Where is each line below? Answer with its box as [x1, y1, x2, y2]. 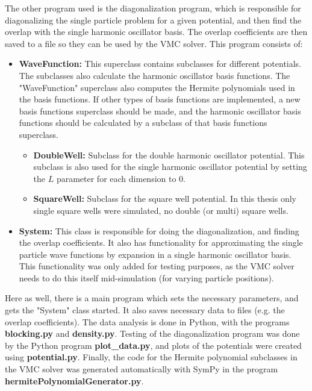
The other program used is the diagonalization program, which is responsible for [5, 2, 301, 14]
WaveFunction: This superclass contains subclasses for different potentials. [19, 57, 302, 70]
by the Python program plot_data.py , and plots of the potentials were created [5, 339, 302, 351]
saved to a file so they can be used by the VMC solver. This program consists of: [5, 37, 303, 49]
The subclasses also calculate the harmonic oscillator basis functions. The [19, 69, 290, 81]
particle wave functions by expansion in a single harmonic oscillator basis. [19, 248, 292, 260]
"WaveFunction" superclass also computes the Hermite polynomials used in [19, 81, 295, 93]
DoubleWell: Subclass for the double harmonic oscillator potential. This [33, 148, 305, 161]
